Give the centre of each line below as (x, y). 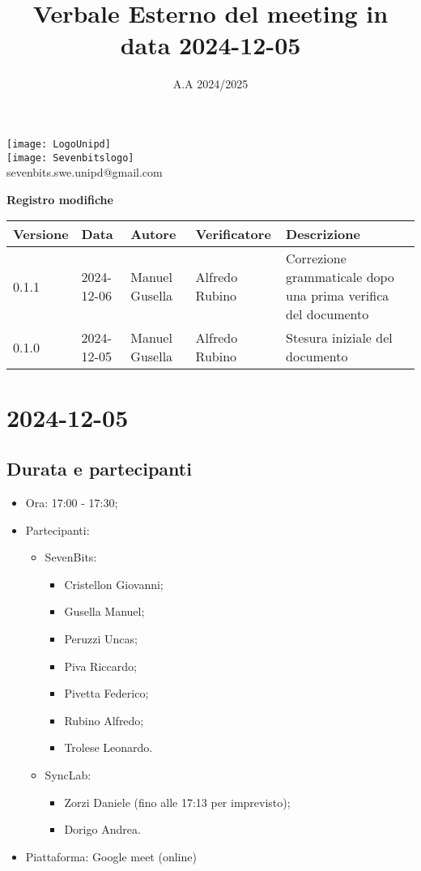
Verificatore (233, 234)
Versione (41, 234)
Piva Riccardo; (100, 666)
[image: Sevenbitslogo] (70, 158)
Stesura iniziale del (339, 338)
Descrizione (323, 234)
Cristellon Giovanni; (114, 584)
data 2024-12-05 (210, 45)
